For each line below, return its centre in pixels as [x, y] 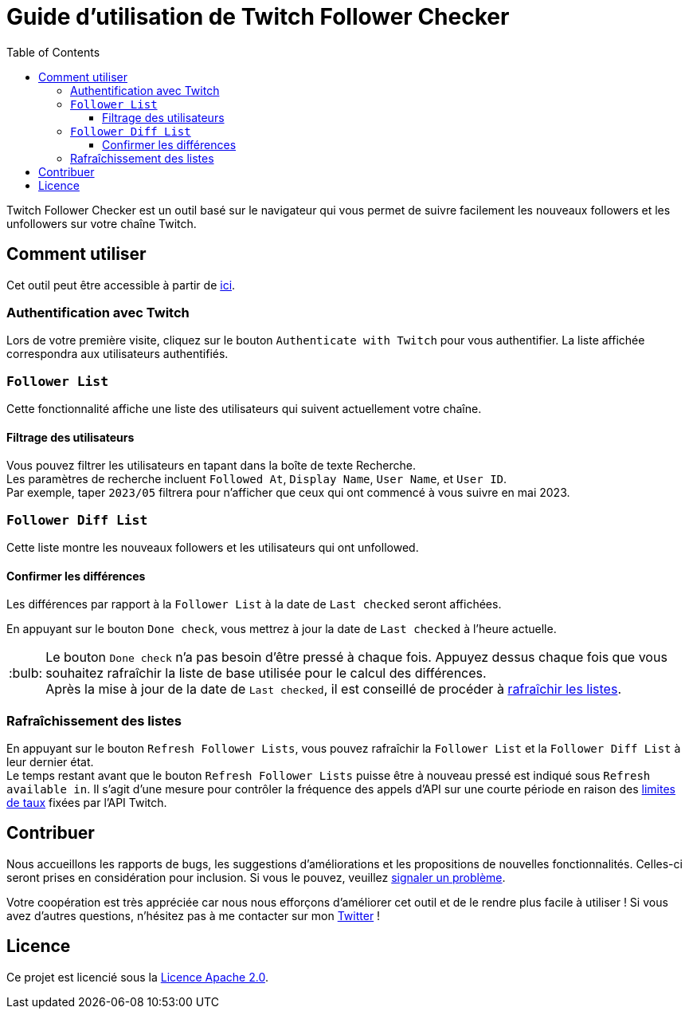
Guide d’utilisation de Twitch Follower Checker [258, 17]
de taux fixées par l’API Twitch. [87, 803]
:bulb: [26, 673]
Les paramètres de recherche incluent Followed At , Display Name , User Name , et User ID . [257, 479]
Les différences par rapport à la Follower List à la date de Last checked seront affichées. [254, 604]
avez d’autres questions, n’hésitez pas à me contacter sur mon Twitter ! [194, 915]
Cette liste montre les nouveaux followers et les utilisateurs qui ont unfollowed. [213, 548]
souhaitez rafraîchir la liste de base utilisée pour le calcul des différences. [266, 673]
